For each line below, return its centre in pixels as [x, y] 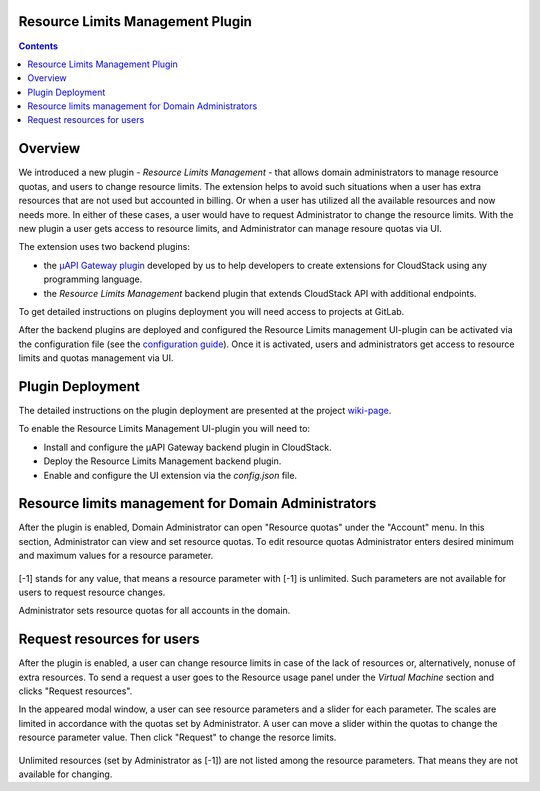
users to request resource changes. [92, 592]
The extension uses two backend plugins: [104, 247]
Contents [38, 46]
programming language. [93, 279]
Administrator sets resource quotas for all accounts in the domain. [154, 611]
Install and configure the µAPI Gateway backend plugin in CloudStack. [187, 447]
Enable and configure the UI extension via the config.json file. [170, 475]
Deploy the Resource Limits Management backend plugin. [162, 461]
